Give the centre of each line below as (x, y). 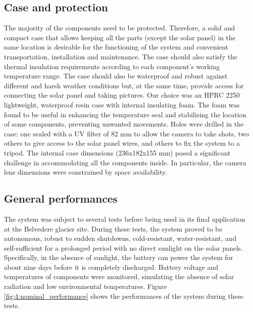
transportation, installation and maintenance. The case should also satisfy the (121, 56)
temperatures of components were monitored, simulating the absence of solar (119, 276)
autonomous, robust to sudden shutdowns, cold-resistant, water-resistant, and (120, 238)
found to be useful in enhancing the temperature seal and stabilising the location (125, 114)
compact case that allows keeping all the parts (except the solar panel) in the (120, 37)
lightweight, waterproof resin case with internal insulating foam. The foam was (122, 104)
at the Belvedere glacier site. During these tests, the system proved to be (113, 228)
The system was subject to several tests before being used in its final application (125, 219)
